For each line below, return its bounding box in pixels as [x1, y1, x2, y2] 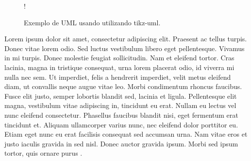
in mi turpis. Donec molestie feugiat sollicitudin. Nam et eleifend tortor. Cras [4, 53, 234, 63]
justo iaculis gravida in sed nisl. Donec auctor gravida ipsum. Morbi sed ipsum [4, 138, 238, 148]
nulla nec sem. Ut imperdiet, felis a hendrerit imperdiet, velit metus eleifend [4, 72, 231, 82]
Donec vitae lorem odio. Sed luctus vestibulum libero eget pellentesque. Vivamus [4, 43, 245, 53]
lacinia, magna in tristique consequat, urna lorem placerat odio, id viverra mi [4, 62, 234, 72]
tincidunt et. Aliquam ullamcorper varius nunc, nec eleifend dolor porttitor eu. [4, 119, 238, 129]
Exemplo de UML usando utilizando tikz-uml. [24, 17, 161, 27]
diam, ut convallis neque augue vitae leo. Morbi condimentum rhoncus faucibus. [4, 81, 242, 91]
